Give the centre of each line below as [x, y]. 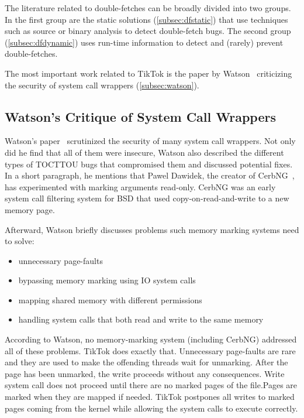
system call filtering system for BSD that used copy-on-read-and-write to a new [147, 198]
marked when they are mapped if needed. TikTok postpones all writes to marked [150, 397]
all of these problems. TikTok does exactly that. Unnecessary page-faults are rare [150, 350]
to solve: [20, 241]
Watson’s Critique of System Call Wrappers [140, 116]
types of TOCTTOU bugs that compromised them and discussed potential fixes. [149, 164]
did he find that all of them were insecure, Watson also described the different [144, 152]
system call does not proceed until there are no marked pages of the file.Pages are [151, 385]
